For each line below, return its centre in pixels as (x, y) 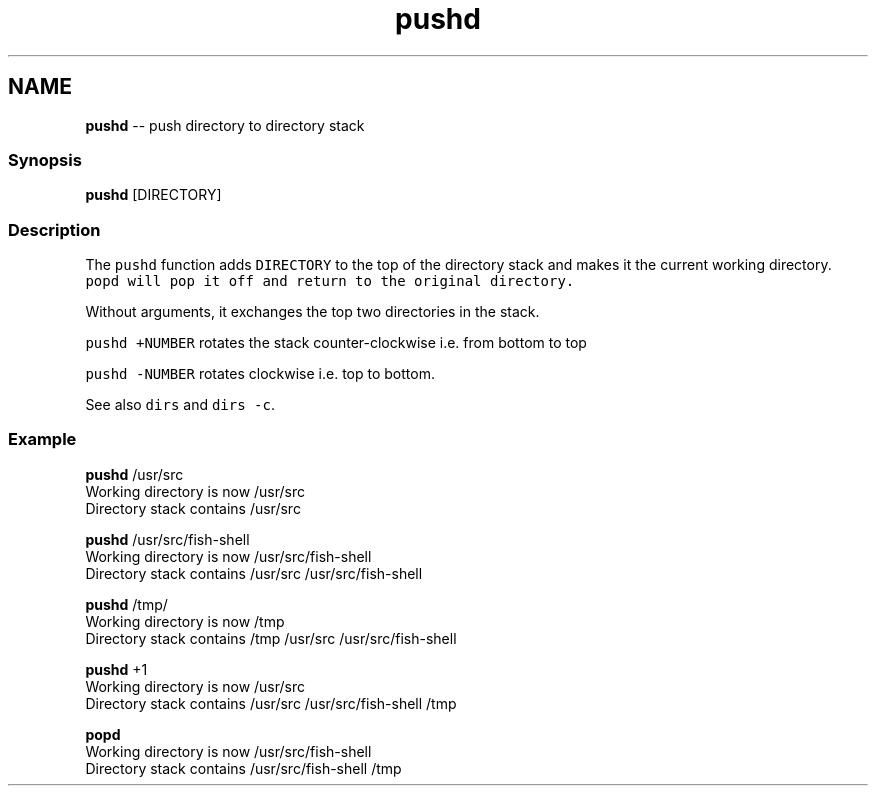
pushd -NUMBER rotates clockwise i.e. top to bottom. (260, 374)
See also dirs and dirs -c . (180, 405)
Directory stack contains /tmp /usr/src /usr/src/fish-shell (271, 638)
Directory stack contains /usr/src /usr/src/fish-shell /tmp (271, 703)
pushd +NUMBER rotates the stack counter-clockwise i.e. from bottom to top (336, 343)
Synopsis (45, 159)
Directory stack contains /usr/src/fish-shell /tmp (243, 768)
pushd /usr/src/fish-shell (167, 539)
